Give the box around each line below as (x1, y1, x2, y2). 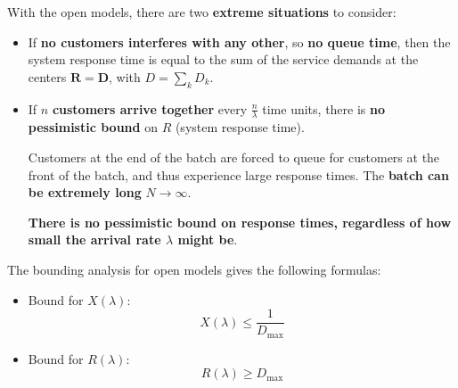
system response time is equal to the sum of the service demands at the (28, 50, 419, 69)
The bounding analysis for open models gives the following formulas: (7, 260, 381, 278)
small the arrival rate (28, 230, 161, 249)
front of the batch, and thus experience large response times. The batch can (28, 165, 449, 184)
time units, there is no (262, 99, 386, 118)
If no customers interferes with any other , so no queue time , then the (28, 32, 451, 51)
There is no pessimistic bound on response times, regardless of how (28, 212, 452, 231)
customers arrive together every (52, 99, 248, 118)
